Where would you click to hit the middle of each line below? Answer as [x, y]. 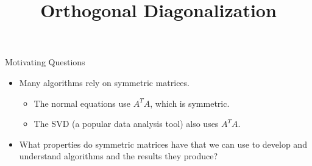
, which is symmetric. [190, 103]
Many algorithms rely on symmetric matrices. [104, 82]
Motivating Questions [45, 62]
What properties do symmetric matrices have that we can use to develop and [163, 144]
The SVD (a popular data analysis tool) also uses [126, 124]
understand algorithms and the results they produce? [119, 156]
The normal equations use [82, 103]
